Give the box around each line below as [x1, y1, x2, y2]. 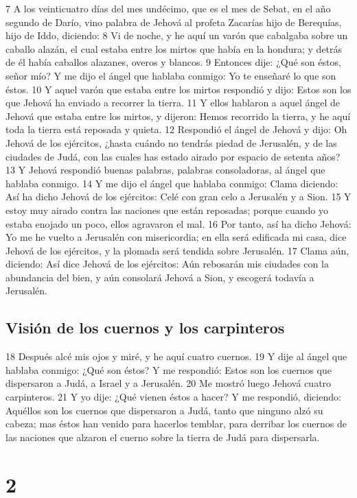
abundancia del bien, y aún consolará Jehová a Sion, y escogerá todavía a [5, 270, 314, 284]
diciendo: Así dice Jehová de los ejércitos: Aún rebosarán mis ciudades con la [5, 257, 329, 271]
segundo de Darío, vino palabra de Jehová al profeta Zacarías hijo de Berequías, [5, 14, 342, 29]
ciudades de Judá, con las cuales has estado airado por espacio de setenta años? [5, 149, 341, 163]
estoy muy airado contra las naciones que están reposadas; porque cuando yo [5, 202, 328, 217]
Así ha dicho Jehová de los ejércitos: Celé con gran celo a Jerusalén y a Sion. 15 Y [5, 189, 352, 204]
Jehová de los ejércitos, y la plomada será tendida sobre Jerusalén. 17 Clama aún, [5, 243, 349, 257]
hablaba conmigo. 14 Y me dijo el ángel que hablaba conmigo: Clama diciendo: [5, 176, 338, 190]
